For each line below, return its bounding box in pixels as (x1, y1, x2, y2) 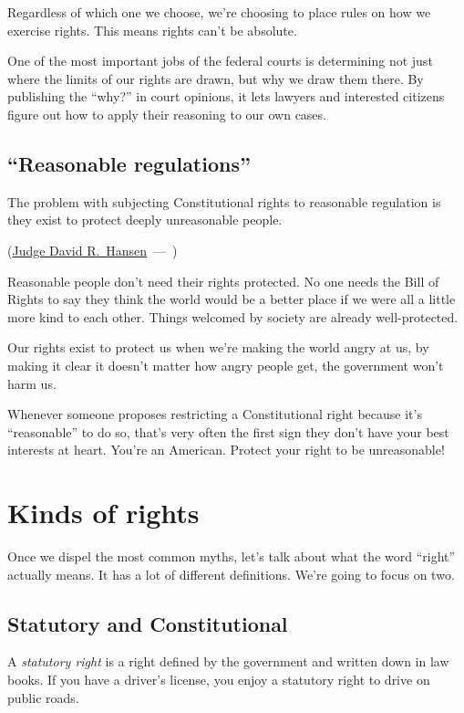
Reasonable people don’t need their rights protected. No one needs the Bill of (7, 271, 439, 290)
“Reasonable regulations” (7, 149, 251, 177)
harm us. (7, 373, 57, 393)
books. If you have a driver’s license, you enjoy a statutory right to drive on (7, 670, 430, 688)
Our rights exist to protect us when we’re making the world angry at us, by (7, 338, 429, 357)
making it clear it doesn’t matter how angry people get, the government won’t (7, 355, 444, 374)
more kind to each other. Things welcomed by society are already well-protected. (7, 307, 459, 326)
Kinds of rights (7, 494, 200, 531)
